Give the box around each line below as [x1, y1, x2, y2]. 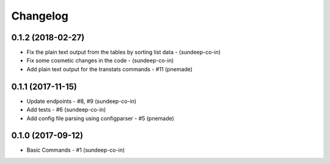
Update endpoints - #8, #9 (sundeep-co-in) [26, 98, 137, 105]
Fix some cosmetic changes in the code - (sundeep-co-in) [26, 57, 174, 64]
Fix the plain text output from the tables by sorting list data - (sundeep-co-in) [26, 49, 221, 56]
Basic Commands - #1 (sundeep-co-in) [26, 146, 125, 154]
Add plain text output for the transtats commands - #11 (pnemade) [26, 65, 193, 73]
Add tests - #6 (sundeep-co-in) [26, 106, 106, 113]
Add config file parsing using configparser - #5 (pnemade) [26, 115, 174, 122]
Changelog [11, 9, 68, 23]
